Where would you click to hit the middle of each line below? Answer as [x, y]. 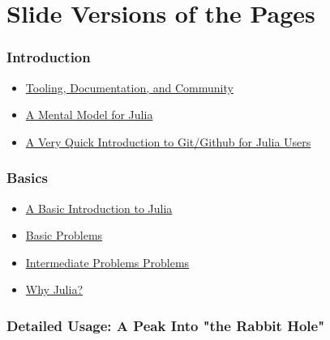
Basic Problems [64, 235]
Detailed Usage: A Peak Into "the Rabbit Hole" [166, 325]
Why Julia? [54, 289]
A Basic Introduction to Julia [99, 208]
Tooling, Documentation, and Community [129, 87]
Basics [27, 178]
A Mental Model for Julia [89, 115]
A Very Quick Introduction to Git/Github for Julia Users [168, 141]
